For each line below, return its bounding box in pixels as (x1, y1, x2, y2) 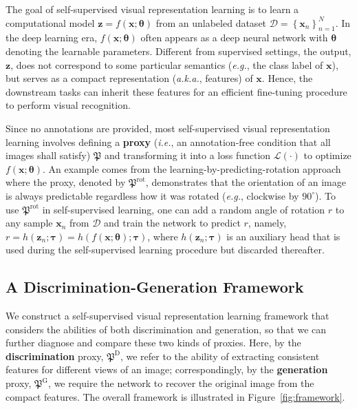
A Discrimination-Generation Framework (6, 276, 304, 297)
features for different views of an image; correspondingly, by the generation (6, 362, 328, 377)
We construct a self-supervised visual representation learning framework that (6, 308, 329, 323)
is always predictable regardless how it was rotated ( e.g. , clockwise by (6, 188, 299, 202)
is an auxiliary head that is (226, 229, 340, 243)
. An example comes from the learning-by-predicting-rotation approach (43, 161, 341, 176)
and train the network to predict (103, 216, 241, 230)
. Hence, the (261, 71, 313, 85)
